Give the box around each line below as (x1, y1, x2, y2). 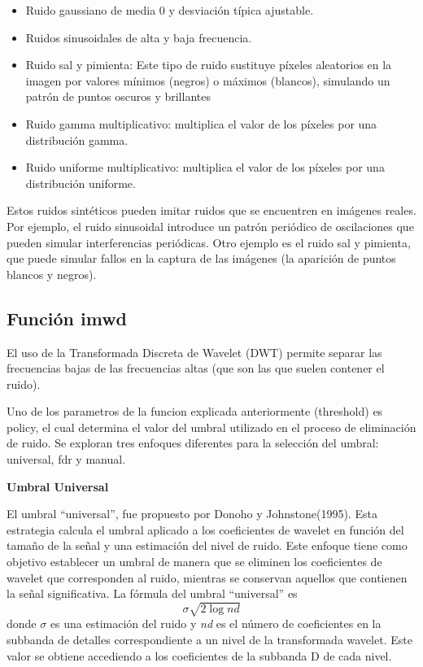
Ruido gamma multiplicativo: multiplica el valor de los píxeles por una (25, 115, 377, 132)
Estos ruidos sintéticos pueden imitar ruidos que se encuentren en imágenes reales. (7, 202, 416, 219)
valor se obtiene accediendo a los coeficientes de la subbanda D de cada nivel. (7, 647, 392, 664)
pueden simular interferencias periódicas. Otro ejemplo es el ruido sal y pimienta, (7, 233, 411, 251)
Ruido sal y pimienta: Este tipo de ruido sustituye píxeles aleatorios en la (25, 56, 392, 73)
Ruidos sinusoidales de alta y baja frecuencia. (25, 28, 252, 46)
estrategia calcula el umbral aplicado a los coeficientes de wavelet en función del (7, 521, 404, 538)
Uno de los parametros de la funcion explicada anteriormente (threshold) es (7, 403, 383, 420)
